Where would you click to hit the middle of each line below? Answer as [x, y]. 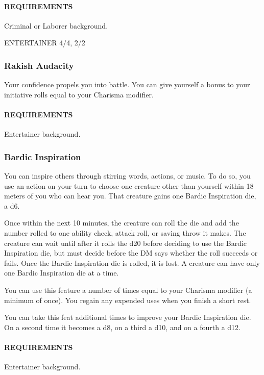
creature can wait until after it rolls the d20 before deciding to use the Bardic [126, 243]
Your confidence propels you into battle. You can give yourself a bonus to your [127, 84]
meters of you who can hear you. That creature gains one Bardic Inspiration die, [130, 196]
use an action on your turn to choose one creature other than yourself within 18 [129, 185]
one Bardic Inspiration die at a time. [62, 273]
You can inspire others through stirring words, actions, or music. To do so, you [127, 176]
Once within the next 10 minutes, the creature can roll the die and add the [122, 223]
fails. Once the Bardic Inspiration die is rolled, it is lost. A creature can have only [132, 262]
